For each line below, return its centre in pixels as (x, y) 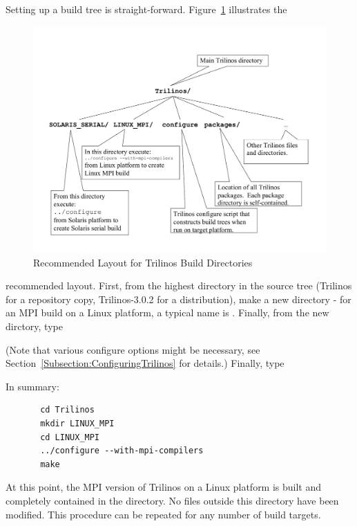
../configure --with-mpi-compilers (122, 451)
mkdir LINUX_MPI (77, 424)
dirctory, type (34, 326)
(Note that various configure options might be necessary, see (133, 349)
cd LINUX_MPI (70, 437)
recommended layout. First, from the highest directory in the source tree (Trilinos (179, 285)
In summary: (32, 386)
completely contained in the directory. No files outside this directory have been (172, 501)
